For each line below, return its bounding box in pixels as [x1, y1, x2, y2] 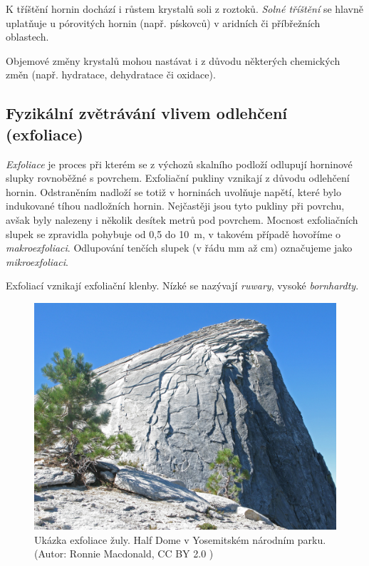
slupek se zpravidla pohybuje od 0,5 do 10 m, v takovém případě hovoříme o [6, 226, 341, 241]
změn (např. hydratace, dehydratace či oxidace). [6, 67, 216, 82]
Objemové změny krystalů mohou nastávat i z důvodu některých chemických [6, 53, 341, 68]
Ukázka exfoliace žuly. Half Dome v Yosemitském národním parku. [34, 532, 326, 547]
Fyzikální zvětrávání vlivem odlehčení [6, 102, 288, 124]
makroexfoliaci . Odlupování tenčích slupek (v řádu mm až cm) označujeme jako [6, 240, 353, 255]
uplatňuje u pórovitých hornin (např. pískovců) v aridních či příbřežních [6, 15, 321, 30]
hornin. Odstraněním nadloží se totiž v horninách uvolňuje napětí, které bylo [6, 184, 341, 199]
